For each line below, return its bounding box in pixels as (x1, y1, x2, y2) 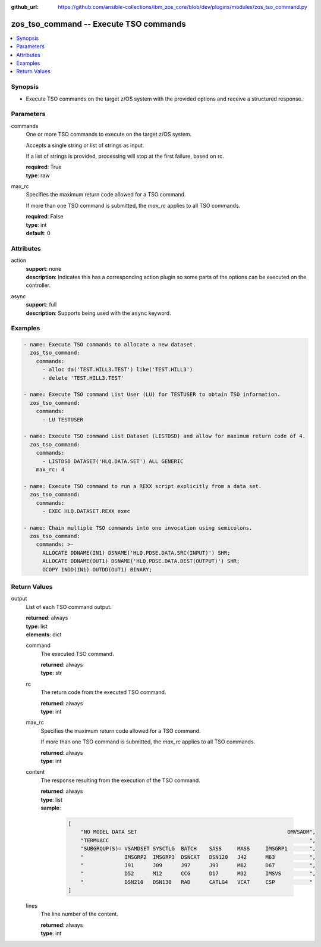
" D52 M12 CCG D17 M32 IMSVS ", (80, 870, 316, 877)
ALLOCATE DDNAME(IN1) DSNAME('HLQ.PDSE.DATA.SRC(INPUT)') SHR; (42, 549, 231, 556)
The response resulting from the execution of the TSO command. (40, 777, 200, 784)
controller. (26, 282, 51, 289)
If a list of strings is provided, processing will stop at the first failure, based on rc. (26, 152, 224, 160)
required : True (26, 164, 62, 171)
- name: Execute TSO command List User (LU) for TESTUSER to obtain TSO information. (23, 391, 281, 398)
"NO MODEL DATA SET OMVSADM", (80, 829, 316, 836)
